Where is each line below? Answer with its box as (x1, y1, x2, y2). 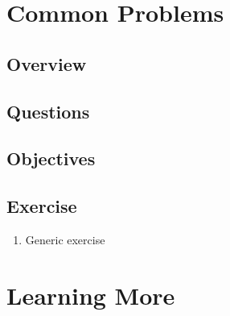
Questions (6, 98, 90, 123)
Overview (6, 51, 87, 76)
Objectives (6, 146, 96, 171)
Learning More (6, 278, 175, 311)
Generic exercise (25, 231, 105, 247)
